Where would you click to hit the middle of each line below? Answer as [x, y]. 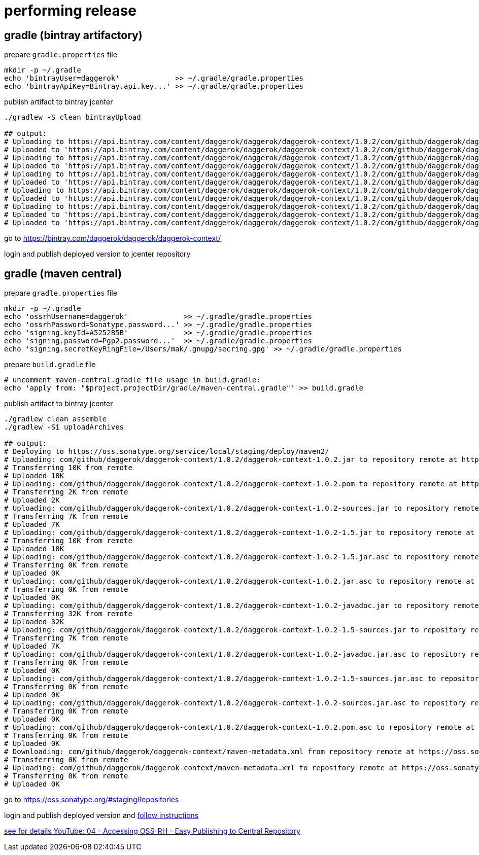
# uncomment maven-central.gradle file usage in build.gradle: [132, 380]
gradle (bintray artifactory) [73, 35]
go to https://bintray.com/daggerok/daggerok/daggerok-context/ [112, 238]
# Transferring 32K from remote [68, 614]
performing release [71, 11]
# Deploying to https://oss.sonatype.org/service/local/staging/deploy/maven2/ [167, 452]
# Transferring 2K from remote [66, 492]
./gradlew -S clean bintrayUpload [73, 117]
